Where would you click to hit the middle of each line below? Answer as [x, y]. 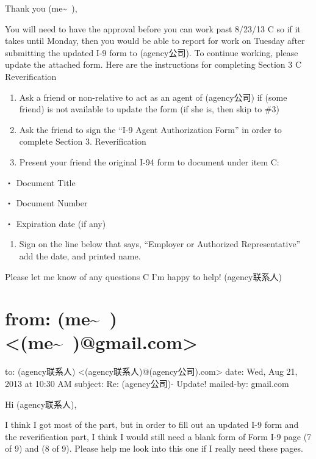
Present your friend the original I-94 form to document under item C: [149, 161]
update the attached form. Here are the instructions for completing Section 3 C [153, 64]
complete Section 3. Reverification [83, 141]
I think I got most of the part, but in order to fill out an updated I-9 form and [152, 425]
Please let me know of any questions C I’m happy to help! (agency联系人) [143, 276]
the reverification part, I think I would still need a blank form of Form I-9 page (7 [158, 436]
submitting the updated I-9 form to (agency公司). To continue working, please [152, 52]
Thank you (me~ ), [41, 8]
